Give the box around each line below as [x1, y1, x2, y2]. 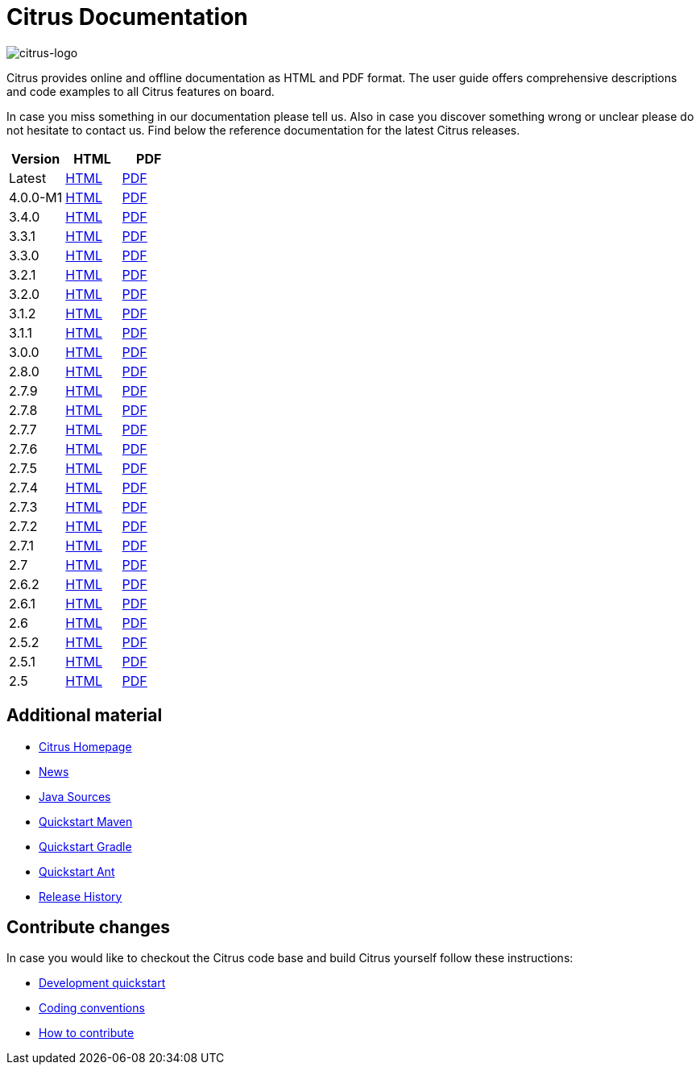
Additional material [6, 705, 163, 726]
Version [11, 150, 60, 167]
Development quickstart [39, 976, 166, 990]
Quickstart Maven [39, 814, 133, 828]
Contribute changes [6, 917, 171, 938]
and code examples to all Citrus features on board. [6, 84, 275, 98]
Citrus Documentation [6, 3, 248, 31]
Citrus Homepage [39, 739, 132, 753]
